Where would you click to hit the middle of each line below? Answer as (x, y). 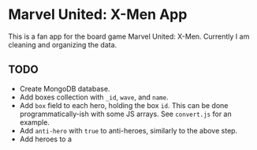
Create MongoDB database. (65, 88)
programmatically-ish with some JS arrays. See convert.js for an (125, 114)
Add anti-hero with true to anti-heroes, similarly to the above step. (128, 130)
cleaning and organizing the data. (63, 44)
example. (34, 122)
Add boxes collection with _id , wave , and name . (94, 97)
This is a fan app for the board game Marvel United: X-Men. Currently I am (129, 36)
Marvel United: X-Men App (98, 15)
